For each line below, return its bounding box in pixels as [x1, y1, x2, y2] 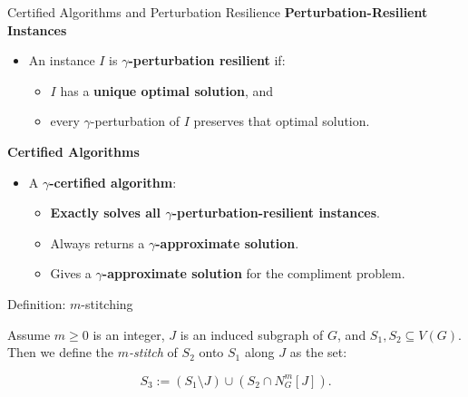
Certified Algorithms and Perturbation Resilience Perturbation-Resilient [7, 3, 428, 21]
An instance [28, 51, 95, 70]
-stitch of [129, 343, 178, 362]
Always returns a [50, 233, 145, 252]
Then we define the [7, 343, 114, 362]
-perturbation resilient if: [128, 51, 286, 70]
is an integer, [93, 324, 165, 344]
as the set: [289, 343, 347, 362]
